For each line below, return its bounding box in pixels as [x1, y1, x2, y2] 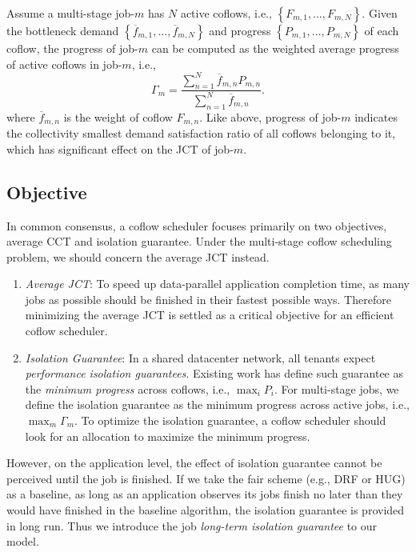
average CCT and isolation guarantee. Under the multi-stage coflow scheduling [6, 233, 392, 250]
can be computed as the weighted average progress [151, 40, 399, 56]
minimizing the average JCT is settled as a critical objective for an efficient [25, 306, 394, 323]
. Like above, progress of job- [199, 108, 342, 125]
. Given [362, 5, 398, 21]
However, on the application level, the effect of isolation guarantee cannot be [6, 454, 382, 471]
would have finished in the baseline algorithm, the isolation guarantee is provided [6, 502, 405, 518]
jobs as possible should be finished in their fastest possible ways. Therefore [25, 290, 391, 307]
